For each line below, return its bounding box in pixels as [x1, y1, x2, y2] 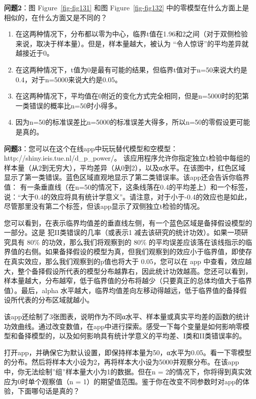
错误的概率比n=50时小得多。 [29, 100, 122, 110]
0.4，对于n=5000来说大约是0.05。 [15, 74, 122, 84]
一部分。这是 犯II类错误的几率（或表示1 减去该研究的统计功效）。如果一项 [4, 227, 241, 237]
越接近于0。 [15, 48, 54, 58]
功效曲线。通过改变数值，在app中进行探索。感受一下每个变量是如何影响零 [4, 321, 243, 331]
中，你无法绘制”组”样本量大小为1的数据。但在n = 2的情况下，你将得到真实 [4, 366, 245, 376]
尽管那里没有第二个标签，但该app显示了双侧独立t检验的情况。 [4, 201, 204, 211]
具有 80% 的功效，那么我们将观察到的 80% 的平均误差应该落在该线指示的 [10, 236, 245, 247]
